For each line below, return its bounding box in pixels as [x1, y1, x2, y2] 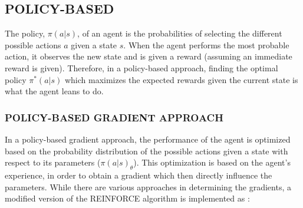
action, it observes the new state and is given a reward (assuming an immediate [5, 50, 292, 62]
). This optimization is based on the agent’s [133, 156, 291, 169]
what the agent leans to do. [5, 85, 104, 97]
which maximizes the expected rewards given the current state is [64, 73, 298, 85]
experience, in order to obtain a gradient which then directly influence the [5, 169, 272, 181]
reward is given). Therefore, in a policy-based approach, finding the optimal [5, 61, 278, 74]
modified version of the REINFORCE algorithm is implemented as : [5, 192, 250, 204]
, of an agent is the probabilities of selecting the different [77, 27, 282, 39]
